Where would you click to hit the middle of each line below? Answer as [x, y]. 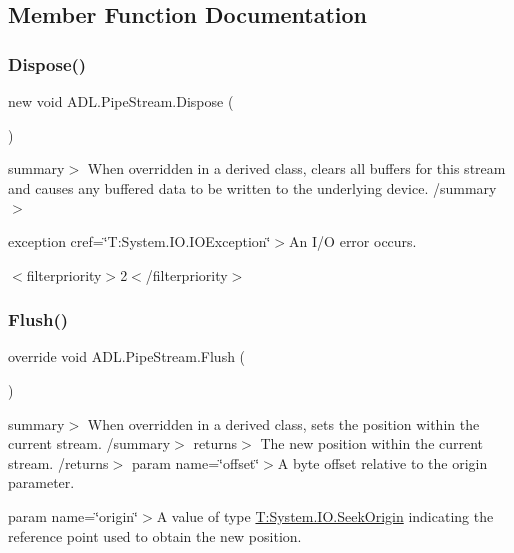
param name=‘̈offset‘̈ [195, 462]
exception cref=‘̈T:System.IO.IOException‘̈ [139, 240]
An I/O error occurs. [353, 240]
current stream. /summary [89, 443]
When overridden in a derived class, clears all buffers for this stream [296, 168]
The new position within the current [372, 443]
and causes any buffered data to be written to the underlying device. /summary [252, 187]
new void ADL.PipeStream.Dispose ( [121, 101]
